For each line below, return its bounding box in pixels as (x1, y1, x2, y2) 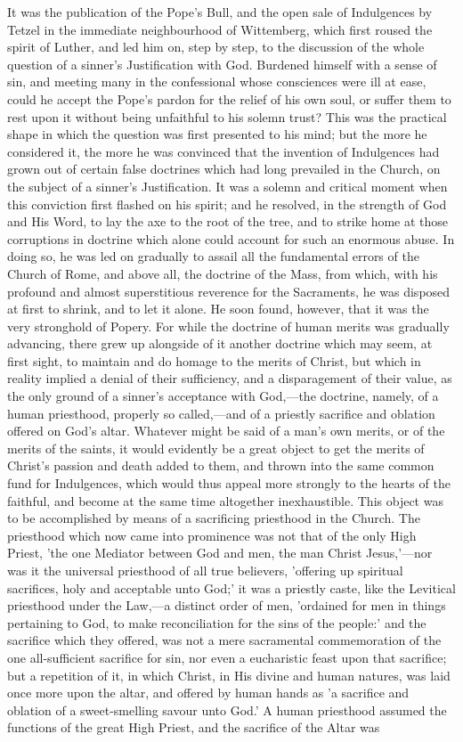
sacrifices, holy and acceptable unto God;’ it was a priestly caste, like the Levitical (7, 578, 456, 597)
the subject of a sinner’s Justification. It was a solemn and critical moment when (7, 176, 448, 195)
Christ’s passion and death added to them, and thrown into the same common (7, 456, 435, 475)
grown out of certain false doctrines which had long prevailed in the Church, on (7, 159, 441, 178)
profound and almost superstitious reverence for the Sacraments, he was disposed (7, 281, 451, 300)
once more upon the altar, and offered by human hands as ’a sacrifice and (7, 683, 410, 702)
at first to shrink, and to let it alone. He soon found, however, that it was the (7, 299, 429, 318)
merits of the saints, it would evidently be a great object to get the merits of (7, 438, 425, 457)
